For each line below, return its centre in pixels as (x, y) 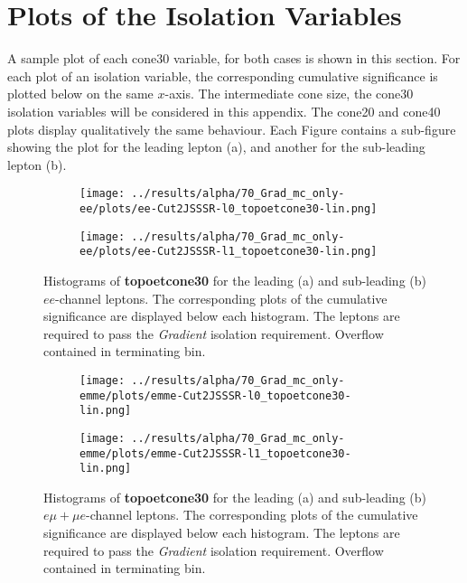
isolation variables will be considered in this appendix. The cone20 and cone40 (224, 111)
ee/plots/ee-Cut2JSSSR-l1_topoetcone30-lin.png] (229, 252)
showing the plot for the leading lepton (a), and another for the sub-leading (216, 147)
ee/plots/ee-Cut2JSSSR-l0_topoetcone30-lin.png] (229, 208)
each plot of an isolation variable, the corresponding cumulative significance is (223, 75)
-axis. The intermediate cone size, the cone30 (289, 94)
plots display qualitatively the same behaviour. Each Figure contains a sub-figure (232, 129)
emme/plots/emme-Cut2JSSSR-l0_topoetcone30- (215, 395)
